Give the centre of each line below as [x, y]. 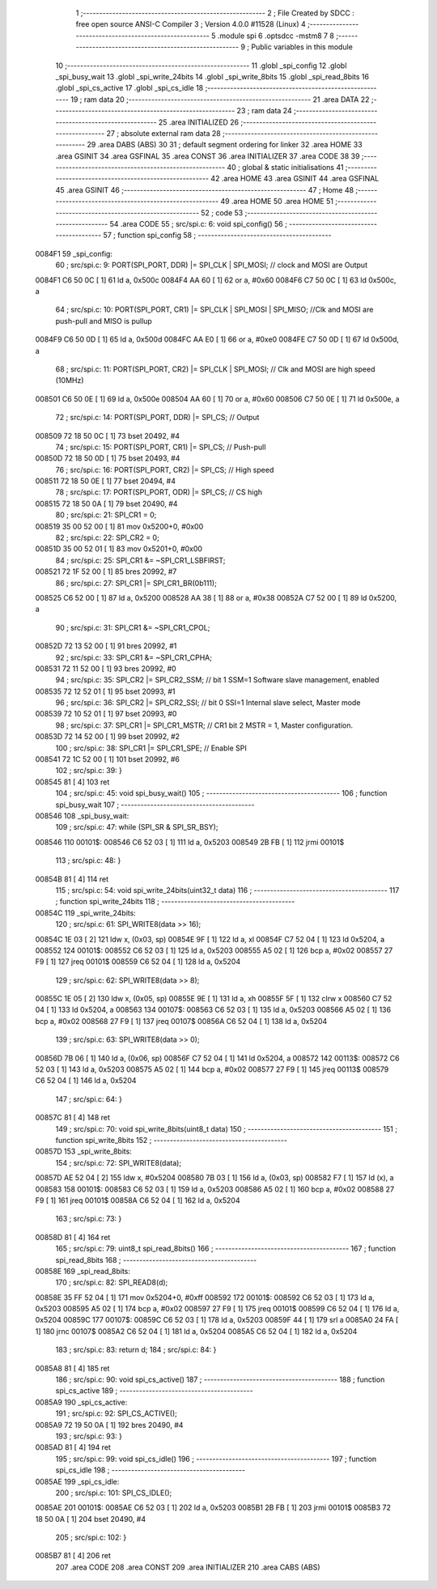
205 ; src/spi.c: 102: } [91, 1537]
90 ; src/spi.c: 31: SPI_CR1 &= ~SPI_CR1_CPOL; [133, 627]
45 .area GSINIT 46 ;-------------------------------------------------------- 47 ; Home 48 [205, 189]
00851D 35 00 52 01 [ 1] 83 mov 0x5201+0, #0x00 [119, 549]
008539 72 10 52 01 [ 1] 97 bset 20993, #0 [106, 714]
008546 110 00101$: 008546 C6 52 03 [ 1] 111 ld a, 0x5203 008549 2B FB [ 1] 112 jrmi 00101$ [190, 842]
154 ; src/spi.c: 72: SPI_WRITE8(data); [119, 1162]
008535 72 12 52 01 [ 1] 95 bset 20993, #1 [105, 691]
